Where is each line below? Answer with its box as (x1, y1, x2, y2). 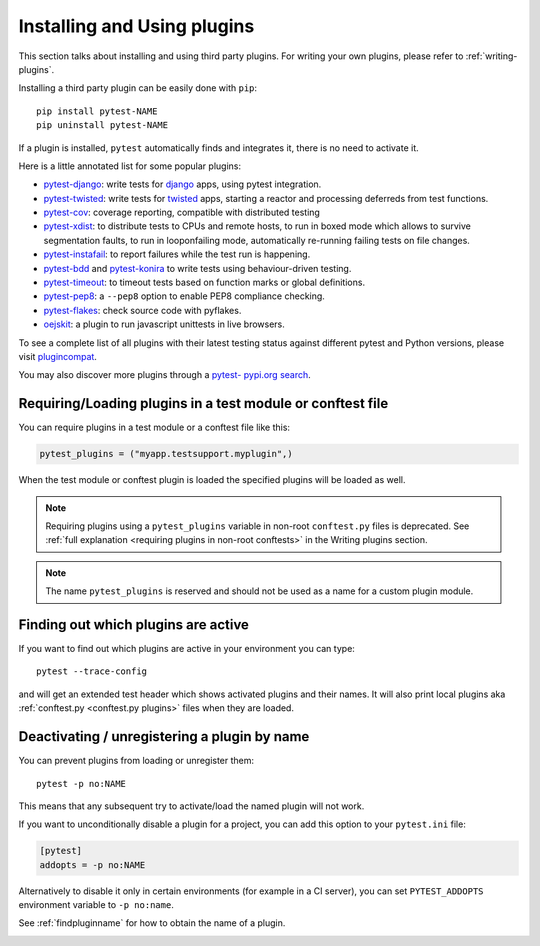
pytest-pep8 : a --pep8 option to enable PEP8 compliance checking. (43, 290, 325, 302)
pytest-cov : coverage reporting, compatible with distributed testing (43, 206, 320, 219)
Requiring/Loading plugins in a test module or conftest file (18, 395, 389, 412)
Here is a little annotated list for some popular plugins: (18, 160, 242, 172)
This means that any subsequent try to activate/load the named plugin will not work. (18, 800, 365, 812)
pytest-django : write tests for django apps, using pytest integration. (43, 178, 322, 190)
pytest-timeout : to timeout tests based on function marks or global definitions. (43, 276, 365, 289)
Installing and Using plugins (18, 15, 255, 37)
